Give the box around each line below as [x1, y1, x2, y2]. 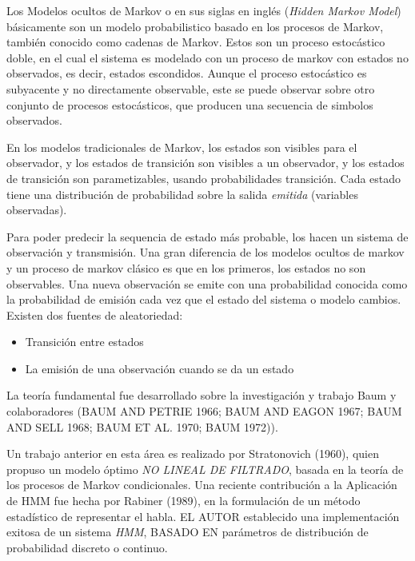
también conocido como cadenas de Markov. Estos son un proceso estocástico [6, 34, 385, 50]
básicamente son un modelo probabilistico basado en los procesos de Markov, [6, 18, 384, 34]
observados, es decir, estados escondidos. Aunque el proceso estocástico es [6, 65, 367, 82]
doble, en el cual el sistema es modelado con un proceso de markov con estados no [6, 49, 409, 66]
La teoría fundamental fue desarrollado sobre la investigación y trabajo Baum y [6, 387, 397, 404]
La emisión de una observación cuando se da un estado [25, 360, 294, 376]
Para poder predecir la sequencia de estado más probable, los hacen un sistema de [6, 228, 409, 245]
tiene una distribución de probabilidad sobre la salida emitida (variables [6, 185, 358, 202]
